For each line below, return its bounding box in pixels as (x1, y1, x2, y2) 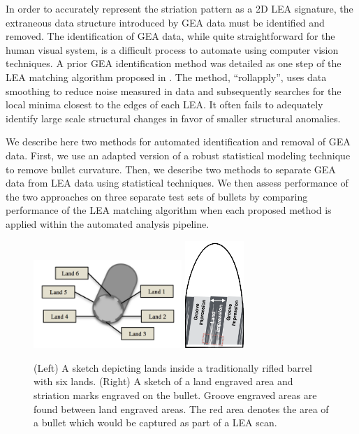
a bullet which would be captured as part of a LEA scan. (34, 415, 277, 430)
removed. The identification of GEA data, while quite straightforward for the (6, 29, 335, 43)
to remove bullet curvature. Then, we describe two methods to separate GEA (6, 161, 336, 176)
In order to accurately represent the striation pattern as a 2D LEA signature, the (6, 1, 353, 15)
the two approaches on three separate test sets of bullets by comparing (6, 189, 308, 203)
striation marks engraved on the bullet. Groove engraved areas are (34, 387, 317, 402)
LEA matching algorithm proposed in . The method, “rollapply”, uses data (6, 69, 327, 84)
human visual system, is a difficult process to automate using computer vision (6, 42, 339, 57)
